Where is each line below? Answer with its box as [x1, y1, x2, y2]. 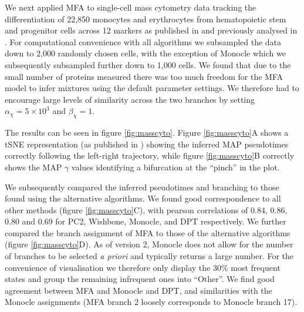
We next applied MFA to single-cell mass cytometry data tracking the [5, 1, 256, 13]
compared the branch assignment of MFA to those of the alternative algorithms [5, 226, 291, 239]
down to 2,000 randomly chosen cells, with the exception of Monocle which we [5, 47, 286, 59]
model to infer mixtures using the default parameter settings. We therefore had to [5, 82, 299, 94]
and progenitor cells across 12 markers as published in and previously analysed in [5, 24, 298, 36]
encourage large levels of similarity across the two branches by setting [5, 93, 255, 105]
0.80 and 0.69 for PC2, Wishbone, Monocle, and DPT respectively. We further [5, 215, 286, 227]
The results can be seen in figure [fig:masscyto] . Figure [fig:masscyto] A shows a [5, 126, 289, 139]
